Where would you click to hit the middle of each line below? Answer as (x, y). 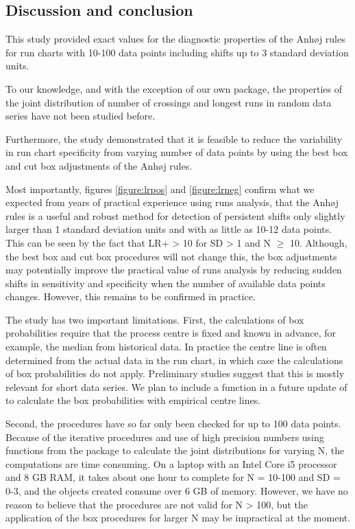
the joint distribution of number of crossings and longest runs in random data (169, 102)
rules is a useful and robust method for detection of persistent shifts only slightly (175, 215)
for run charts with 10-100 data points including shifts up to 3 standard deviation (177, 52)
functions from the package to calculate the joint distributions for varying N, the (175, 450)
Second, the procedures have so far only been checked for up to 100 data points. (173, 424)
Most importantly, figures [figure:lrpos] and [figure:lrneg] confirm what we (160, 189)
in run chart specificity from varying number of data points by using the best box (177, 152)
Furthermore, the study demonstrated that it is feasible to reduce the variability (174, 138)
